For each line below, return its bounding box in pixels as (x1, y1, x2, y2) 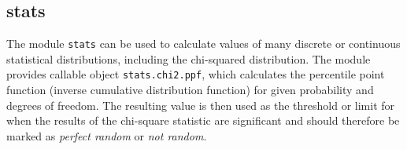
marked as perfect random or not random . (6, 127, 207, 144)
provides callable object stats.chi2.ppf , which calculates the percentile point (6, 66, 385, 82)
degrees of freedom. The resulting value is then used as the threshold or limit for (6, 96, 395, 113)
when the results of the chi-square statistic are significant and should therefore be (6, 112, 400, 129)
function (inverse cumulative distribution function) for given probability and (6, 82, 374, 98)
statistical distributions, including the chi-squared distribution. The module (6, 50, 371, 67)
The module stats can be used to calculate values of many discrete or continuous (6, 35, 401, 52)
